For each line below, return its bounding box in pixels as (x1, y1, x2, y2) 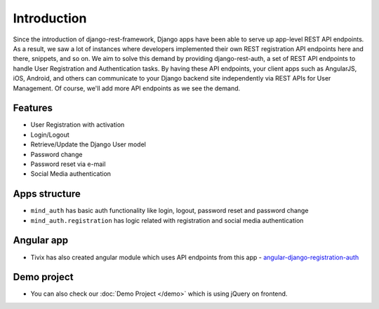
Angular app (13, 235, 69, 247)
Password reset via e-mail (30, 160, 106, 168)
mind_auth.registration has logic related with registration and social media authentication (30, 216, 304, 224)
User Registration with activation (30, 121, 125, 129)
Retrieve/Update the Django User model (30, 140, 147, 149)
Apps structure (13, 188, 81, 200)
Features (13, 102, 53, 114)
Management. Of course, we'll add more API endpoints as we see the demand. (13, 84, 241, 92)
